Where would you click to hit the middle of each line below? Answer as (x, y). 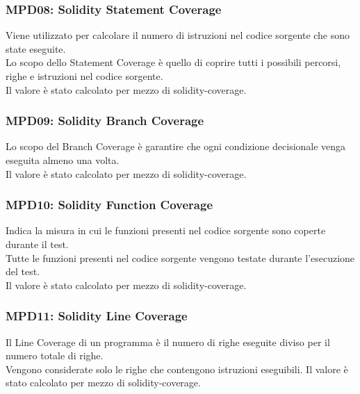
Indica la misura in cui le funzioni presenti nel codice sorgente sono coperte (166, 230)
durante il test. (37, 244)
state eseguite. (36, 48)
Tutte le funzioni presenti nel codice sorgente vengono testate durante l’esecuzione (180, 257)
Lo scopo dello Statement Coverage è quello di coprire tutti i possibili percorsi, (173, 62)
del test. (23, 271)
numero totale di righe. (55, 355)
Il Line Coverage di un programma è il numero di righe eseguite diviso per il (168, 342)
